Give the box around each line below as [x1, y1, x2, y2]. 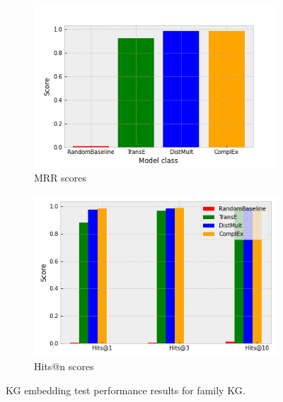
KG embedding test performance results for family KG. [6, 383, 246, 398]
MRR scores [34, 170, 87, 184]
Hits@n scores [34, 359, 94, 374]
